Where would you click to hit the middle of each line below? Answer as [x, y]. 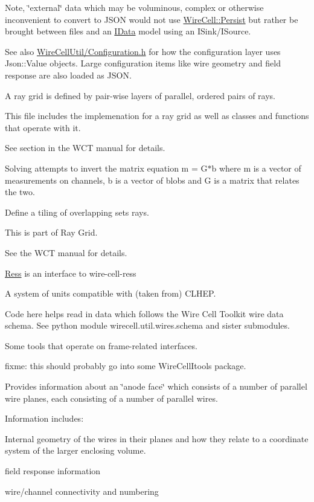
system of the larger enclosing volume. [75, 450]
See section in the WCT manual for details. [85, 148]
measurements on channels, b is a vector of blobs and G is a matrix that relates [152, 180]
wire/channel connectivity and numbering [82, 491]
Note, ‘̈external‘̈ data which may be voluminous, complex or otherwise [134, 7]
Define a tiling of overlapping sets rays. [77, 212]
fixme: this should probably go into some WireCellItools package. [126, 366]
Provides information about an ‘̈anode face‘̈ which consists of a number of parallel [156, 386]
